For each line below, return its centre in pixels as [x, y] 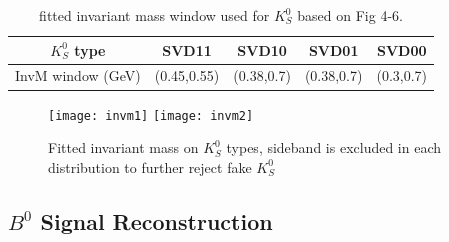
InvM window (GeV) [78, 75]
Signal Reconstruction [156, 220]
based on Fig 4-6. [350, 15]
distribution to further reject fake [150, 166]
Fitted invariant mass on [123, 147]
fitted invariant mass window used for [154, 15]
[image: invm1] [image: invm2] [151, 115]
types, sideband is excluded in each [334, 147]
